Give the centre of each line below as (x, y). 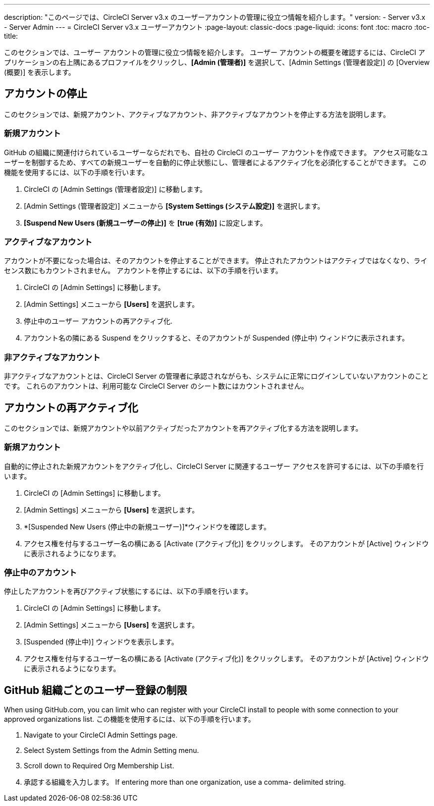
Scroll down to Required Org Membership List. (99, 766)
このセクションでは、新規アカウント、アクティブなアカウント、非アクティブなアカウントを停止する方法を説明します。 (197, 114)
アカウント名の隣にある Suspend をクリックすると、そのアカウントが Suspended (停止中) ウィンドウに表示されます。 (217, 338)
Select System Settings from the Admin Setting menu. (111, 750)
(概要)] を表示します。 (40, 72)
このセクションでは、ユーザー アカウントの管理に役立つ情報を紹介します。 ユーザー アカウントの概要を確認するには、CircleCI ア (215, 52)
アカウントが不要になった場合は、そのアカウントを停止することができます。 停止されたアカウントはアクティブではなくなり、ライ (216, 261)
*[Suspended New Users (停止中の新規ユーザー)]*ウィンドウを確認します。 (147, 526)
